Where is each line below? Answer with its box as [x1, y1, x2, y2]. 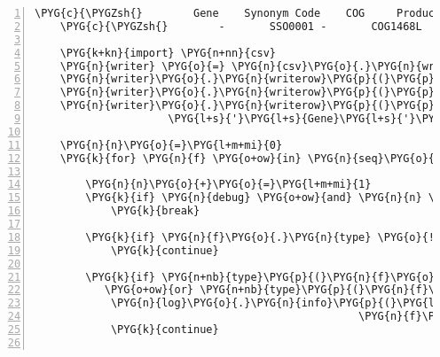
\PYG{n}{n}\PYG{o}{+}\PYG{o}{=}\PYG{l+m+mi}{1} [85, 178, 372, 191]
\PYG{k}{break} [110, 205, 200, 218]
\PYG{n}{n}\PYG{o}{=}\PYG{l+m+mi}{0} [59, 138, 283, 151]
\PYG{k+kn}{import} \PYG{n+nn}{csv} [59, 46, 277, 59]
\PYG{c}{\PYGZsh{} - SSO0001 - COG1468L [59, 19, 422, 33]
